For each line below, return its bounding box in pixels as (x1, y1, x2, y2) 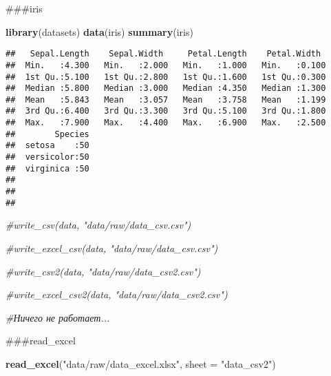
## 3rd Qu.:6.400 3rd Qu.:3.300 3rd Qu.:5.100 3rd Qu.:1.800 (6, 106, 326, 116)
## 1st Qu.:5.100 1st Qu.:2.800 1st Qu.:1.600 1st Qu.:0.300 (6, 72, 326, 82)
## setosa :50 (6, 140, 89, 151)
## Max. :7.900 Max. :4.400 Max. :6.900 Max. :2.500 (6, 118, 326, 128)
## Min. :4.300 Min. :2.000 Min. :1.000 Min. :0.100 (6, 60, 326, 70)
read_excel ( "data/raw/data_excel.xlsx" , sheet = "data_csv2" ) (6, 356, 276, 370)
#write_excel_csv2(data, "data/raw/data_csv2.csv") (6, 287, 228, 302)
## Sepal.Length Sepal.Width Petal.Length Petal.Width (6, 49, 321, 59)
